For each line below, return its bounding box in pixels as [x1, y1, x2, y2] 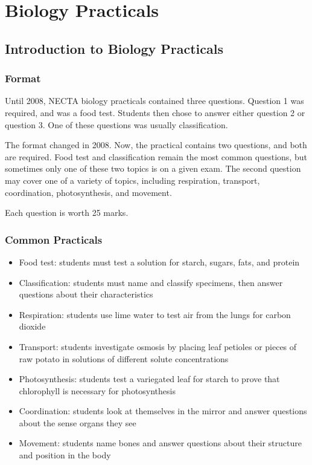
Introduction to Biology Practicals [5, 39, 223, 57]
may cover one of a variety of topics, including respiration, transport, [5, 174, 260, 186]
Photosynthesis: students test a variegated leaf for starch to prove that [19, 372, 280, 385]
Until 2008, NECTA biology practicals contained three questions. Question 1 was [5, 94, 304, 107]
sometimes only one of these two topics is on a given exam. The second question [5, 162, 301, 175]
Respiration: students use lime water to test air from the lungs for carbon [19, 308, 291, 320]
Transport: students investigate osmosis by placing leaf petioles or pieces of [19, 340, 297, 353]
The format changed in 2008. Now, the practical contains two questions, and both [5, 138, 307, 151]
